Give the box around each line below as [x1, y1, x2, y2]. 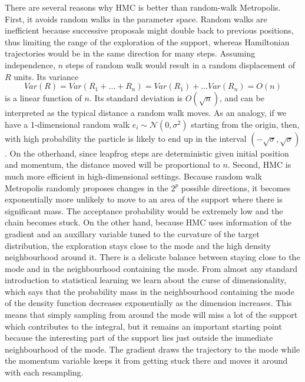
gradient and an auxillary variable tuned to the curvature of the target [5, 227, 260, 240]
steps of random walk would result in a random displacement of [65, 58, 296, 71]
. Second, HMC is [227, 158, 291, 171]
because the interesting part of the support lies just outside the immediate [5, 331, 273, 344]
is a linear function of [5, 92, 82, 104]
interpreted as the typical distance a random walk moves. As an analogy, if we [5, 107, 287, 119]
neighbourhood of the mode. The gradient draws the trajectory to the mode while [5, 343, 300, 355]
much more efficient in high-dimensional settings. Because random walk [5, 170, 262, 182]
